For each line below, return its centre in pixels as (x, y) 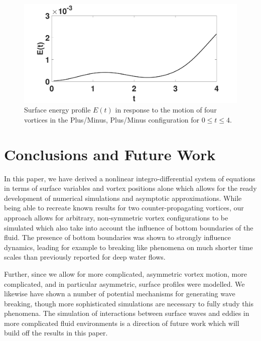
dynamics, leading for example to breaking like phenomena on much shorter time (128, 247)
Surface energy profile (57, 110)
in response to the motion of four (166, 110)
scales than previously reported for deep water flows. (85, 257)
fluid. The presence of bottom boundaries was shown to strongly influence (117, 237)
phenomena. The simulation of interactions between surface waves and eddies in (127, 313)
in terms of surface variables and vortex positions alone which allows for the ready (130, 188)
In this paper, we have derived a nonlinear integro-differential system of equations (130, 178)
